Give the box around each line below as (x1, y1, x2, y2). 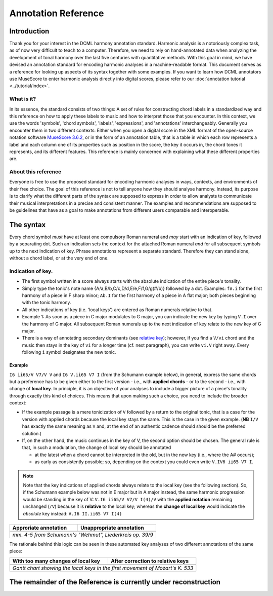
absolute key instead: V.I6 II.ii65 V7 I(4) (23, 510, 122, 516)
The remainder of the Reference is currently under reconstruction (9, 578, 221, 586)
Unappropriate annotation (80, 524, 144, 531)
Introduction (9, 27, 50, 35)
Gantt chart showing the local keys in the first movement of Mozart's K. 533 (12, 564, 194, 571)
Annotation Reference (9, 8, 104, 19)
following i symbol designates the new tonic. (22, 349, 116, 355)
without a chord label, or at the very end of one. (9, 255, 109, 261)
